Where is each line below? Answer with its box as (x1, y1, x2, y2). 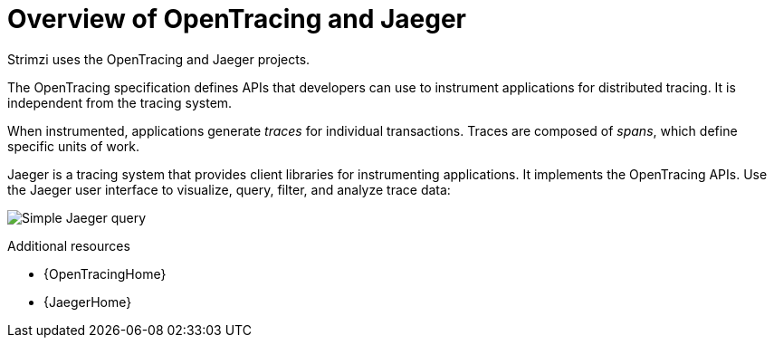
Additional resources (7, 237, 130, 254)
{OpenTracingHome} (43, 265, 167, 282)
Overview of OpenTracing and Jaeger (7, 4, 467, 34)
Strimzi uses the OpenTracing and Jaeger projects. (7, 51, 311, 67)
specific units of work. (7, 138, 140, 154)
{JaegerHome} (43, 293, 132, 310)
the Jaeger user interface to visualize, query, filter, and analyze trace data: (7, 181, 451, 197)
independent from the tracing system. (7, 94, 233, 110)
